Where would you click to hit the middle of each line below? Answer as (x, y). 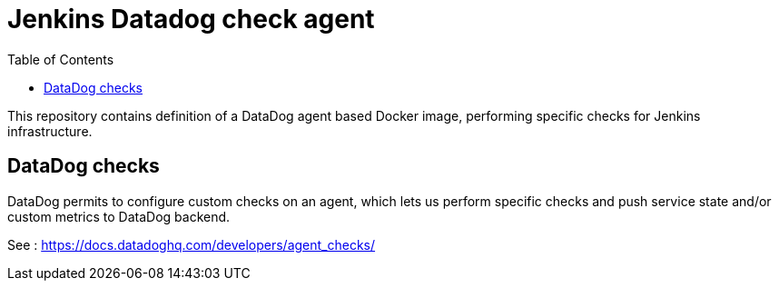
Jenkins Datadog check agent (191, 19)
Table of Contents (61, 59)
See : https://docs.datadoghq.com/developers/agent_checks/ (192, 244)
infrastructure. (50, 131)
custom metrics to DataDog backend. (119, 216)
